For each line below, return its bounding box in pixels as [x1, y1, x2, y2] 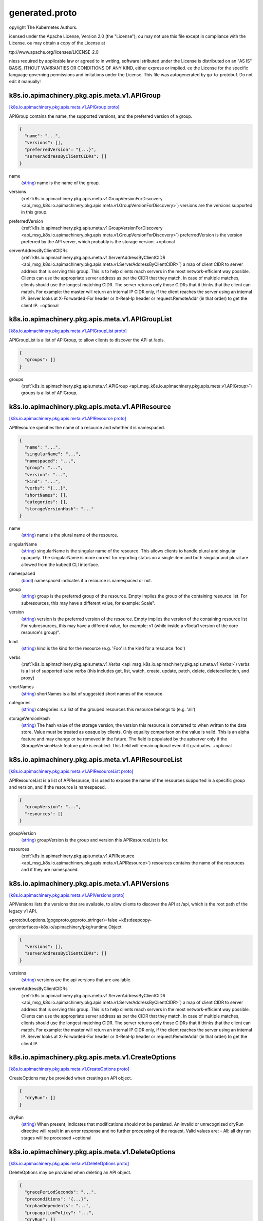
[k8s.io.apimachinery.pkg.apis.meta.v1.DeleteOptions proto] [9, 1160, 129, 1166]
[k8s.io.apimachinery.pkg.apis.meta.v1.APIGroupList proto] [9, 328, 127, 334]
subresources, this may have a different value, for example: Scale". [21, 600, 155, 606]
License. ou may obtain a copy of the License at [9, 40, 106, 46]
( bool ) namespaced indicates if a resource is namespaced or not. [21, 577, 152, 583]
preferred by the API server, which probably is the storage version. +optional [21, 239, 175, 245]
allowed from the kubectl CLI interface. [21, 562, 99, 568]
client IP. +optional [21, 302, 59, 308]
